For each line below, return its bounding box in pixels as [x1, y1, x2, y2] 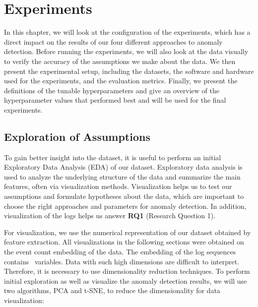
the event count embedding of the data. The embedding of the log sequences [4, 246, 236, 257]
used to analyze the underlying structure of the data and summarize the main [4, 171, 241, 182]
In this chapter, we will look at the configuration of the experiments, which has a [4, 27, 251, 37]
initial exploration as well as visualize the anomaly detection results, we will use [4, 275, 247, 286]
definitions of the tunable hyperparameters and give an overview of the [4, 85, 219, 95]
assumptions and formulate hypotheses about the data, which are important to [4, 191, 244, 201]
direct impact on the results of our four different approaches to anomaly [4, 36, 223, 47]
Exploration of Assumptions [4, 128, 151, 144]
